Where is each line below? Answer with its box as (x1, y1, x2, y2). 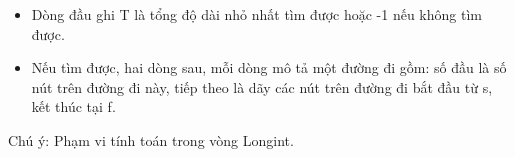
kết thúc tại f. (31, 96, 116, 117)
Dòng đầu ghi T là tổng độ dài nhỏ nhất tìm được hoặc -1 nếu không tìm (31, 4, 482, 24)
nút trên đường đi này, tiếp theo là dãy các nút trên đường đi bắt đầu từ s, (31, 76, 493, 97)
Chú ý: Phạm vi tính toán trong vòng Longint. (8, 129, 294, 150)
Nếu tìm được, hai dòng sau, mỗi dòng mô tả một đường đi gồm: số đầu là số (31, 57, 507, 78)
